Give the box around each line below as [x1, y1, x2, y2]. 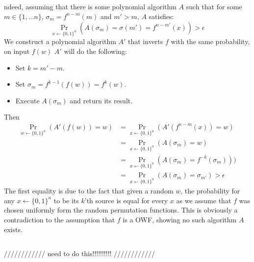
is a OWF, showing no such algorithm [123, 214, 237, 224]
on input [4, 46, 30, 56]
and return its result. [70, 95, 133, 105]
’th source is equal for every [84, 195, 168, 205]
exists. [4, 224, 23, 234]
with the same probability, [171, 36, 250, 47]
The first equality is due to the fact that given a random [4, 186, 174, 196]
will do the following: [64, 46, 127, 56]
